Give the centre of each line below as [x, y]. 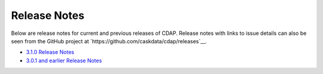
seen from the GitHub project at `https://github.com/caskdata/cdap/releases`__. [109, 41]
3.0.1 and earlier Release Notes [64, 60]
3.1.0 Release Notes [50, 52]
